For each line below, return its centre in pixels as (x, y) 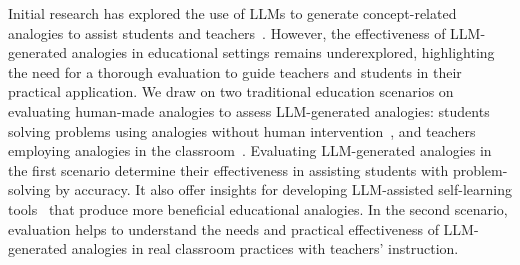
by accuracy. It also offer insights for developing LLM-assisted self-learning (283, 189)
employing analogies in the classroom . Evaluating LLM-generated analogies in (250, 150)
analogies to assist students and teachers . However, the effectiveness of (227, 32)
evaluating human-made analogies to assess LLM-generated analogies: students (249, 110)
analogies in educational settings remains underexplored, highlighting (283, 52)
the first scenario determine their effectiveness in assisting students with (228, 169)
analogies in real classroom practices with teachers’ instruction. (265, 248)
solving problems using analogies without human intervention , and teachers (242, 130)
